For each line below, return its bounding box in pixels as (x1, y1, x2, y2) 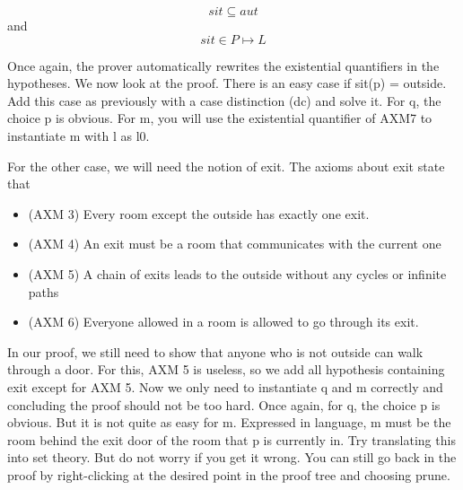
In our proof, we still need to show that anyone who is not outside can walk (7, 342, 424, 361)
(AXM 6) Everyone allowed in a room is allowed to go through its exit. (28, 312, 419, 331)
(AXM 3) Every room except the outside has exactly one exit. (28, 204, 370, 223)
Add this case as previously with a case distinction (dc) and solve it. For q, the (7, 91, 441, 109)
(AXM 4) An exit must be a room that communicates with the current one (28, 234, 441, 253)
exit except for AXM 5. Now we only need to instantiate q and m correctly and (7, 377, 443, 396)
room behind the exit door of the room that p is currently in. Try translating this (7, 430, 456, 449)
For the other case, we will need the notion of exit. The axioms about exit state (7, 156, 445, 175)
